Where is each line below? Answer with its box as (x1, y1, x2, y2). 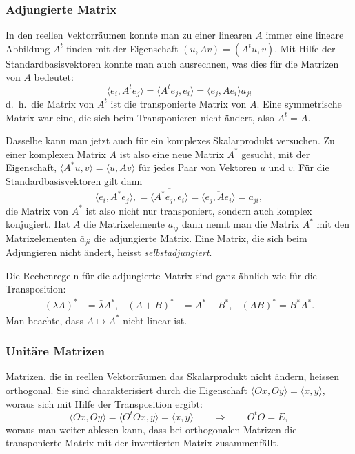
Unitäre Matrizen (6, 342, 105, 359)
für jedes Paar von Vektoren (138, 160, 257, 175)
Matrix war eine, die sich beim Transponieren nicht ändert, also (6, 110, 274, 124)
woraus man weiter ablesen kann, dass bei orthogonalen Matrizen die (6, 422, 297, 436)
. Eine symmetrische (256, 96, 342, 110)
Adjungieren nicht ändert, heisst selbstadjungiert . (6, 245, 212, 259)
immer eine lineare (265, 28, 344, 42)
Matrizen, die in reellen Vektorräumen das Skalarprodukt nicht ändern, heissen (6, 369, 339, 384)
